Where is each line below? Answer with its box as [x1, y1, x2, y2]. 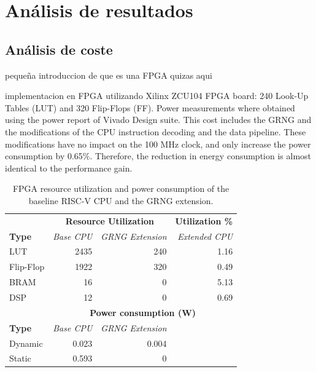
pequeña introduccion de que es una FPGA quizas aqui [5, 68, 212, 81]
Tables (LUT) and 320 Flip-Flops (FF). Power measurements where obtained [5, 101, 295, 114]
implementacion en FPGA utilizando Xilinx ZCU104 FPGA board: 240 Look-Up [5, 89, 309, 102]
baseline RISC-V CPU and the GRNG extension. [28, 194, 214, 207]
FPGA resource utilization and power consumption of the [12, 182, 229, 195]
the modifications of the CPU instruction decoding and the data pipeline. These [5, 125, 306, 138]
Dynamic [9, 336, 43, 349]
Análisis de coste [5, 39, 113, 58]
